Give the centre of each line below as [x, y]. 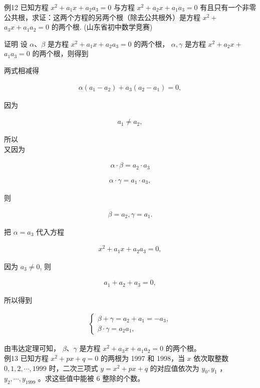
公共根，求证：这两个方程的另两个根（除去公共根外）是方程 [102, 17]
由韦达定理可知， [32, 348]
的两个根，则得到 [60, 53]
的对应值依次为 [175, 368]
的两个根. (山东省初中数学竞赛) [102, 27]
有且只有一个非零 [228, 7]
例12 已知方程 [26, 7]
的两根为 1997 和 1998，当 [143, 358]
